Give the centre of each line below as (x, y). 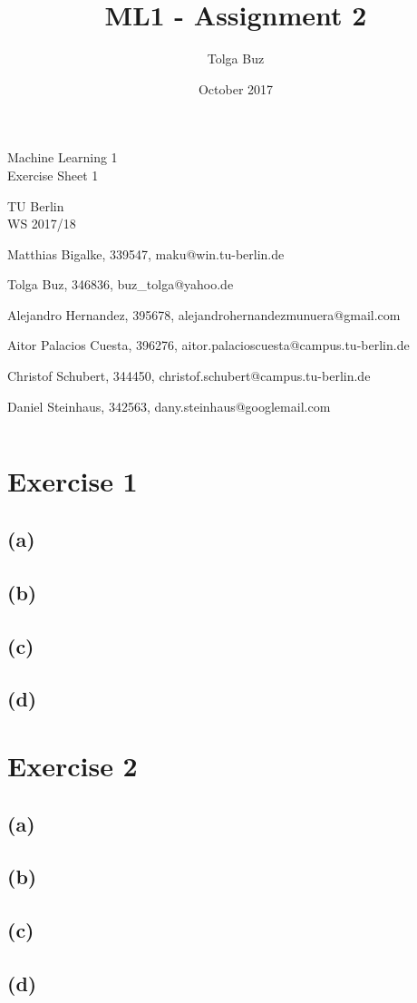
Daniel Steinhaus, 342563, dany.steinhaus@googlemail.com (169, 406)
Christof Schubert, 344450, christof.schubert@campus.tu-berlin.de (189, 376)
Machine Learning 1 (63, 157)
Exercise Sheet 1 (53, 175)
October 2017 (236, 88)
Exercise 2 (73, 765)
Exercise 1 (73, 481)
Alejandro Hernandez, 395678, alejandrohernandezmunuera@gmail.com (204, 314)
